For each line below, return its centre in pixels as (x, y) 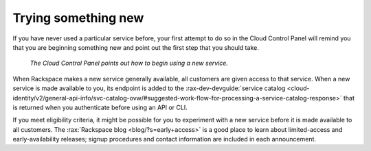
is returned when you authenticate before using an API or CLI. (100, 107)
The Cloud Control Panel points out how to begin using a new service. (129, 63)
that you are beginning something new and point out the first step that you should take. (136, 47)
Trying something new (78, 18)
